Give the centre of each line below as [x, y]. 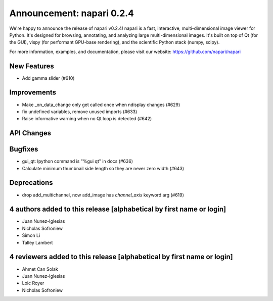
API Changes [30, 133]
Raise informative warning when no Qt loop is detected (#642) [87, 119]
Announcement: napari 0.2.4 [72, 13]
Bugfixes [24, 149]
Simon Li [31, 235]
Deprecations [31, 183]
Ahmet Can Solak [40, 269]
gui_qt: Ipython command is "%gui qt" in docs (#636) [78, 161]
